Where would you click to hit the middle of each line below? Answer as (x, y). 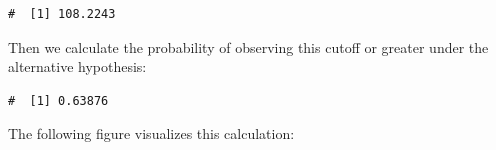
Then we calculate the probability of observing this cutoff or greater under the (248, 46)
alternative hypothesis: (77, 66)
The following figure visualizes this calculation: (151, 133)
